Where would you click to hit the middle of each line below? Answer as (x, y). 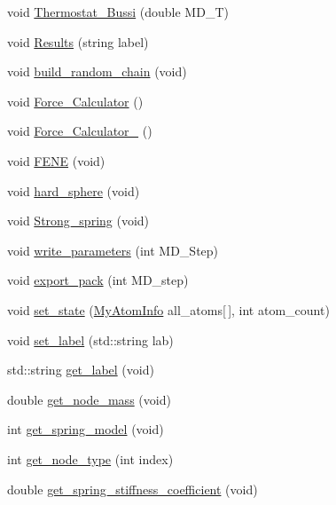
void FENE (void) (56, 160)
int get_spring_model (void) (86, 429)
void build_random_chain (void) (97, 71)
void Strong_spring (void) (78, 221)
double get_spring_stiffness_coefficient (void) (133, 489)
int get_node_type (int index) (90, 458)
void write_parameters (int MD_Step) (113, 250)
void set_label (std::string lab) (90, 339)
